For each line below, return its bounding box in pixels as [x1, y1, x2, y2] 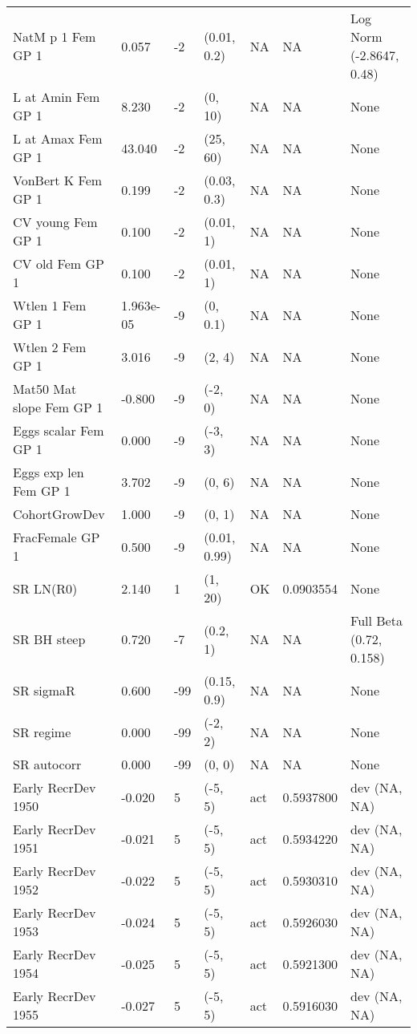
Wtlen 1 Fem [13, 296, 87, 314]
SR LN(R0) [13, 578, 78, 598]
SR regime [13, 722, 71, 741]
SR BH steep [13, 630, 86, 648]
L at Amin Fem [13, 87, 100, 106]
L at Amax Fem [13, 129, 103, 148]
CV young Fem [13, 213, 98, 231]
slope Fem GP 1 [13, 398, 103, 416]
